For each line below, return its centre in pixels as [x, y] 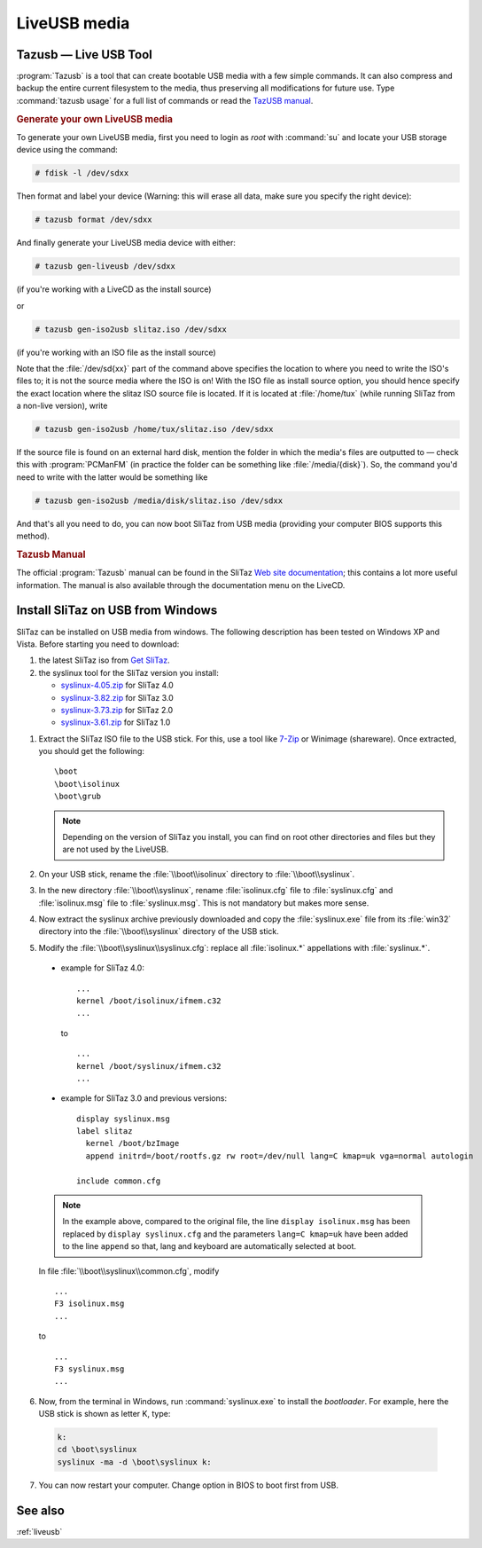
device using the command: [67, 150]
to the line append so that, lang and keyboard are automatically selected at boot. [210, 1246]
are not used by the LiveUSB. [116, 849]
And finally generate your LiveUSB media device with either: [126, 243]
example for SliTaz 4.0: [103, 968]
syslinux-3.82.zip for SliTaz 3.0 [117, 697]
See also [41, 1510]
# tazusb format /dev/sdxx [93, 220]
